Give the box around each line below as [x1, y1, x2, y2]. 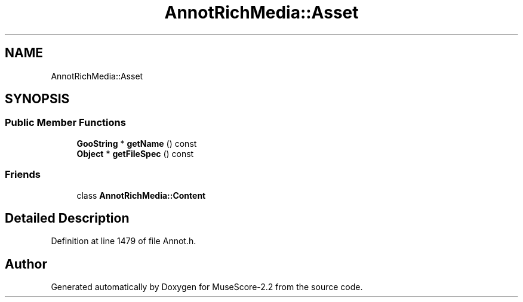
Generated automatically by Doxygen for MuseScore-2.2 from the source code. [51, 282, 363, 292]
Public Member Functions [5, 116, 126, 129]
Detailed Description [5, 210, 130, 226]
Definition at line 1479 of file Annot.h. [51, 236, 196, 246]
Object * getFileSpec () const [76, 148, 194, 159]
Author [5, 256, 47, 272]
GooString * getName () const [76, 138, 197, 149]
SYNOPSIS [5, 91, 70, 107]
